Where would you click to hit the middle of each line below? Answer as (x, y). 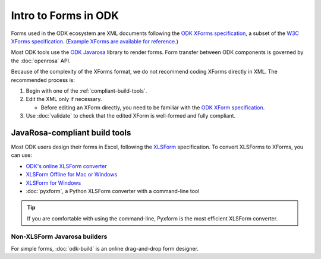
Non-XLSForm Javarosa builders (59, 236)
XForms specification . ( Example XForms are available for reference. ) (95, 41)
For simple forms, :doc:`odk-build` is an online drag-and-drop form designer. (105, 248)
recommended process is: (43, 80)
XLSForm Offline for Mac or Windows (72, 175)
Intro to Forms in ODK (65, 15)
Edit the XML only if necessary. (64, 99)
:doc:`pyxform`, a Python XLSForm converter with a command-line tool (113, 191)
